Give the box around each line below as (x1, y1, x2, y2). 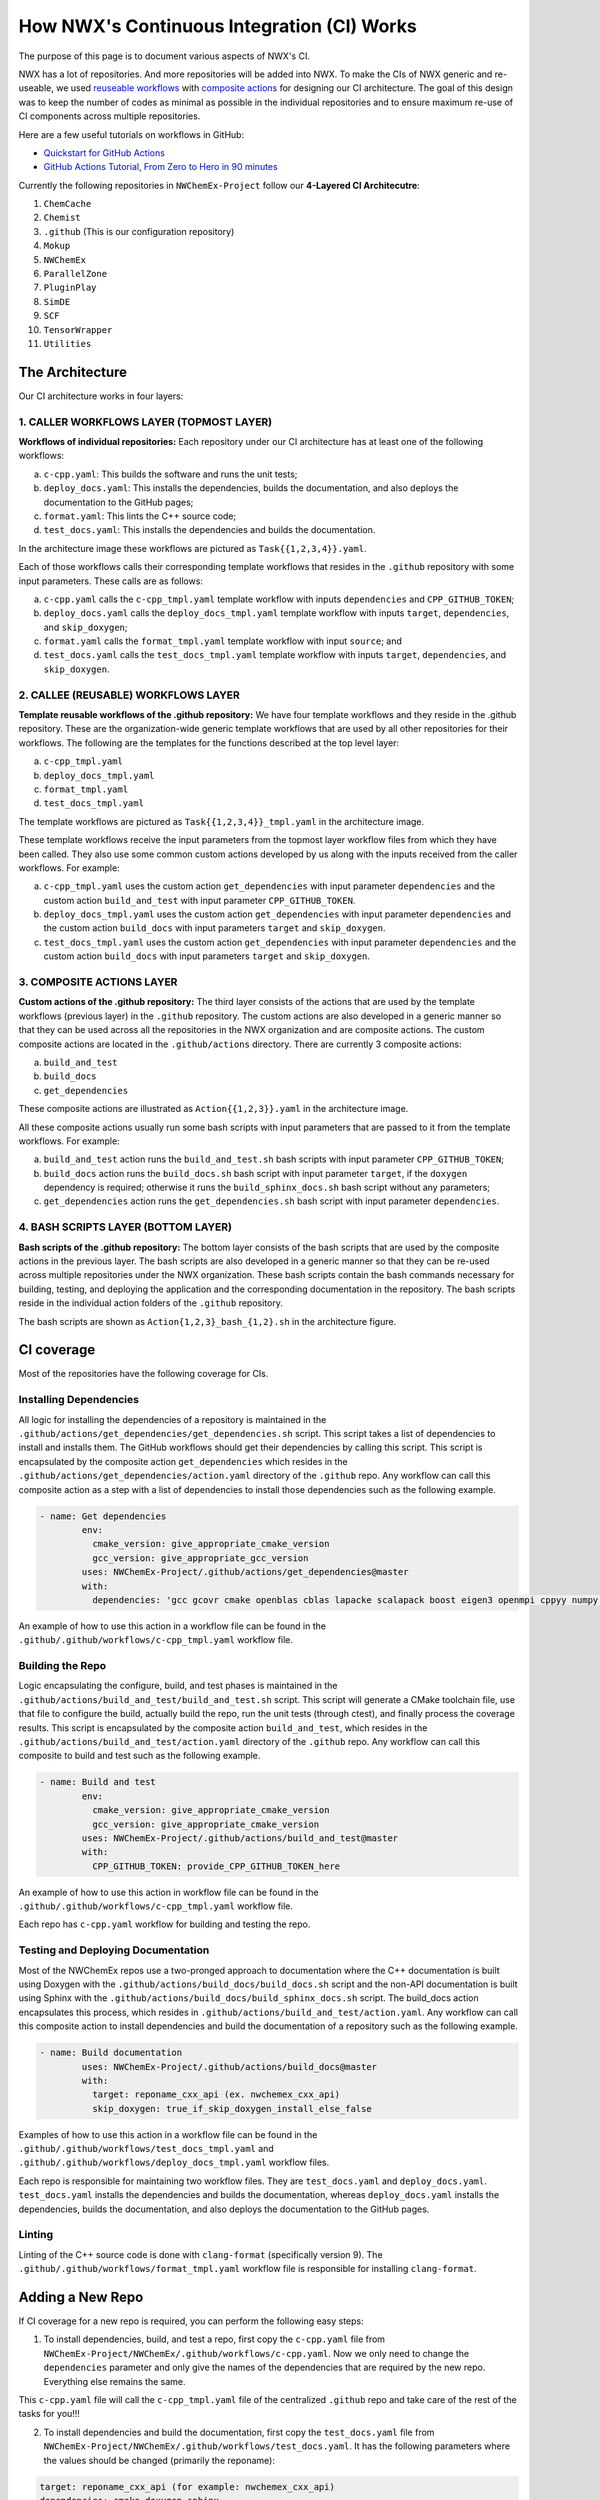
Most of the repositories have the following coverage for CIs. (18, 1368, 269, 1380)
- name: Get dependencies (39, 1510, 167, 1522)
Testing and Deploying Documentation (18, 1943, 210, 1957)
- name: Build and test (39, 1776, 157, 1788)
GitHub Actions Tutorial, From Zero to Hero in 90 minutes (43, 161, 279, 173)
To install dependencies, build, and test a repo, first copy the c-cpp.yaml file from (43, 2333, 385, 2345)
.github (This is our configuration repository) (43, 225, 235, 237)
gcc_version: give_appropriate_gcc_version (91, 1552, 309, 1564)
